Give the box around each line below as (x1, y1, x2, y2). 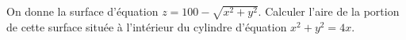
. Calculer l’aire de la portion (258, 3, 400, 19)
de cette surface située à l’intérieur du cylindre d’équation (6, 18, 287, 35)
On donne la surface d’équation (6, 3, 159, 19)
